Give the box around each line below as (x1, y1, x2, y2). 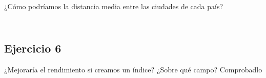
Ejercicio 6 (4, 40, 62, 56)
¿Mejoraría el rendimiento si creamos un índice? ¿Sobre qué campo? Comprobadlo (4, 64, 262, 74)
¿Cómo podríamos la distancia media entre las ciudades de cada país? (4, 1, 223, 11)
